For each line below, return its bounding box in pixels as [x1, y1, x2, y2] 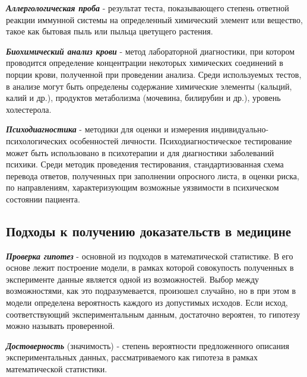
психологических [6, 134, 67, 147]
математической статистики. [6, 363, 107, 375]
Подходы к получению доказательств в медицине [6, 221, 292, 240]
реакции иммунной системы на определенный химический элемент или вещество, [6, 13, 303, 26]
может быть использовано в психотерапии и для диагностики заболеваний [6, 146, 274, 159]
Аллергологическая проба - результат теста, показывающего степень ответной [6, 2, 289, 14]
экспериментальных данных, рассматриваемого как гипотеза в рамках [6, 351, 258, 363]
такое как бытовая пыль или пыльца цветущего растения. [6, 25, 213, 37]
